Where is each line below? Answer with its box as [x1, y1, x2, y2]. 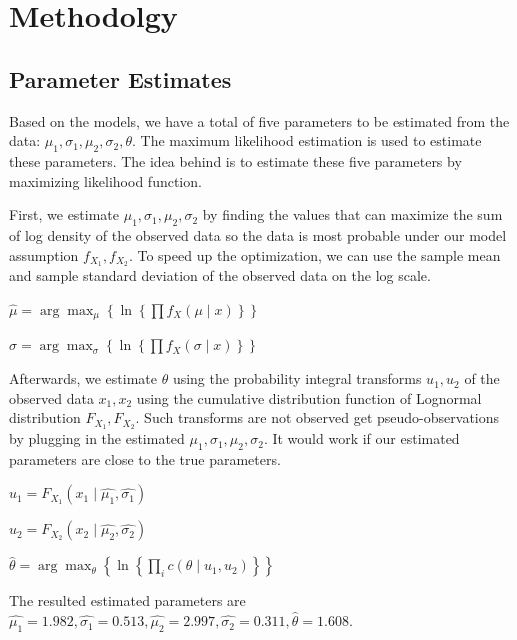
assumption [9, 244, 79, 265]
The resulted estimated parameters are [9, 590, 246, 611]
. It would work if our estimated [263, 428, 460, 449]
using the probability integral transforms [172, 368, 422, 389]
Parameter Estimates [9, 63, 232, 94]
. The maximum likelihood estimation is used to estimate [131, 130, 482, 151]
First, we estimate [9, 204, 120, 225]
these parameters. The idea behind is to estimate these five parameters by [9, 150, 462, 171]
